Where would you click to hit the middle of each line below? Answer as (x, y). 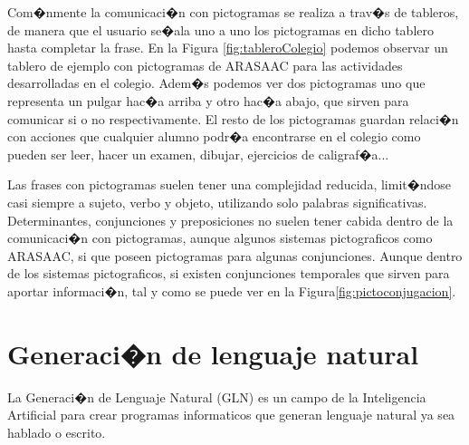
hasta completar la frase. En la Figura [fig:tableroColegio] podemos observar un (228, 48)
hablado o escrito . (57, 432)
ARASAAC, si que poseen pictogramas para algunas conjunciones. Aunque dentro (235, 255)
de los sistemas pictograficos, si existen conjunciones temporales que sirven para (229, 273)
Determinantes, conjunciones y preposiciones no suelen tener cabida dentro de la (230, 220)
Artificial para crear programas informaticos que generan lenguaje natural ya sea (231, 415)
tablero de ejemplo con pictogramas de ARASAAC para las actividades (205, 65)
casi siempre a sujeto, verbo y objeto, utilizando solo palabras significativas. (217, 202)
